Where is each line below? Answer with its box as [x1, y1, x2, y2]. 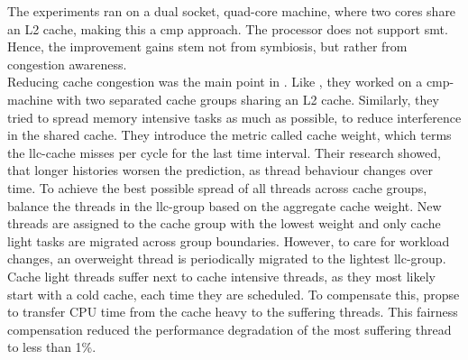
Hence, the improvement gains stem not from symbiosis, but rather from [7, 37, 408, 56]
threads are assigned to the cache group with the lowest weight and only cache [7, 214, 441, 233]
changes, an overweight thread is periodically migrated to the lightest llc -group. [7, 249, 446, 268]
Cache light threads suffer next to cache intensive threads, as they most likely [7, 266, 436, 285]
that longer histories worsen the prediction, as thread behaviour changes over [7, 161, 433, 180]
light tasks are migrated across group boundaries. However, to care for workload [7, 231, 450, 250]
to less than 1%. [7, 337, 96, 356]
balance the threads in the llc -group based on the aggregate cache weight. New [7, 196, 442, 215]
